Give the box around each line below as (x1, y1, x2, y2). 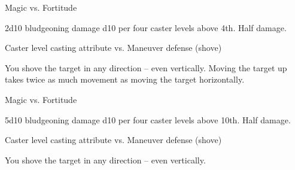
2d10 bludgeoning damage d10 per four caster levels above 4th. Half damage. (5, 21, 287, 34)
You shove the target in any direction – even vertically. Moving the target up (5, 61, 287, 74)
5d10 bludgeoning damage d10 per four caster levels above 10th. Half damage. (5, 113, 291, 126)
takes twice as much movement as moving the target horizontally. (5, 73, 245, 86)
